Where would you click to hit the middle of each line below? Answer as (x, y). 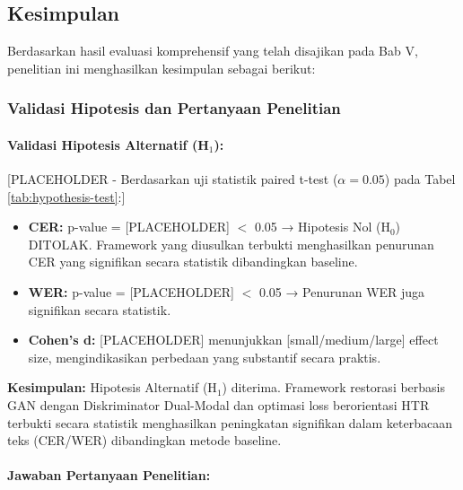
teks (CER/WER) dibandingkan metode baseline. (144, 440)
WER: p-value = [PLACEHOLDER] (131, 292)
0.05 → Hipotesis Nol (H (322, 227)
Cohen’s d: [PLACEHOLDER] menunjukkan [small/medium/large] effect (233, 340)
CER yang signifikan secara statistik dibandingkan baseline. (193, 262)
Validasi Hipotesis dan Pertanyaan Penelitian (174, 108)
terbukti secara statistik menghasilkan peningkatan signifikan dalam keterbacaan (230, 422)
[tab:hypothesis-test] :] (66, 196)
